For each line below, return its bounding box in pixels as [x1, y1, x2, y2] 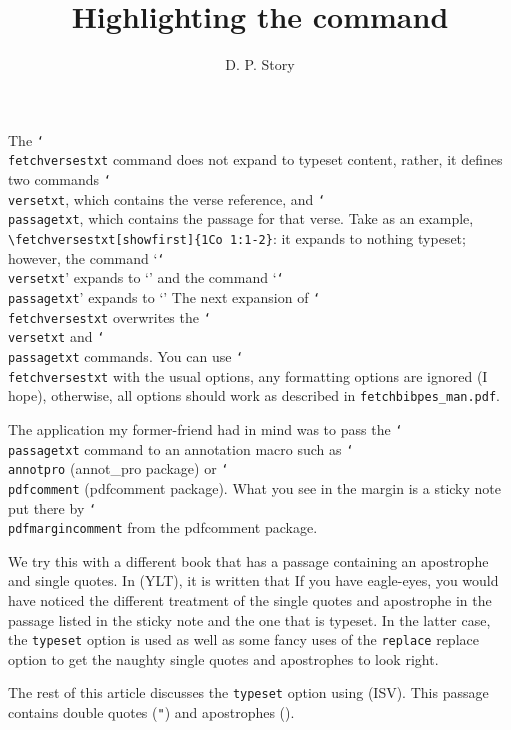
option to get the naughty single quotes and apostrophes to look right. [8, 648, 439, 669]
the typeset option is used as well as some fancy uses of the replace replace [8, 629, 479, 650]
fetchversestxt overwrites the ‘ [8, 306, 211, 327]
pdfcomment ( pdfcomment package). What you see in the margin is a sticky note [8, 477, 501, 498]
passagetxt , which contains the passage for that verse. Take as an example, [8, 208, 474, 229]
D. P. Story [225, 54, 295, 75]
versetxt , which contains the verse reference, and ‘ [8, 188, 326, 209]
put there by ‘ [8, 497, 97, 518]
